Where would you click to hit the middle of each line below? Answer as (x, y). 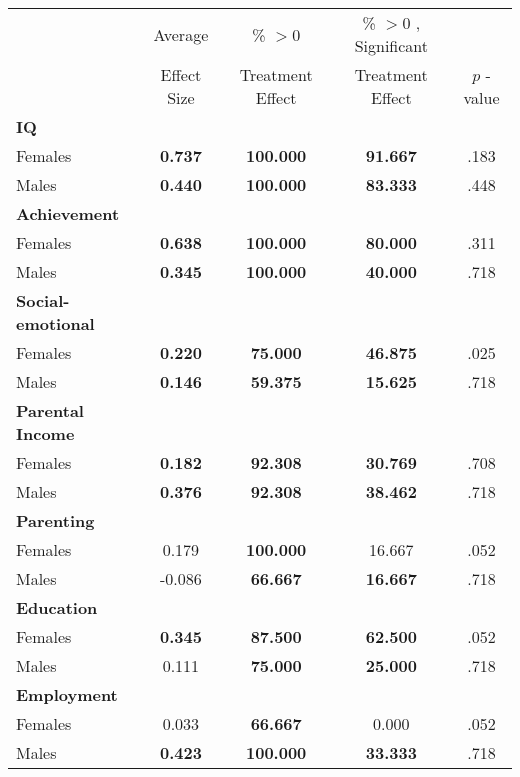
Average (181, 34)
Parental (50, 410)
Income (45, 433)
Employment (67, 694)
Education (57, 607)
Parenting (55, 520)
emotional (55, 323)
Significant (391, 45)
